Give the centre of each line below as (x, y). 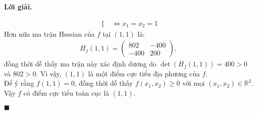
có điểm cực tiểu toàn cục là (66, 93)
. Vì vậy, (49, 73)
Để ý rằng (19, 83)
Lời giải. (18, 6)
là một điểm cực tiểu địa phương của (144, 73)
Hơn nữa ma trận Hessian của (49, 33)
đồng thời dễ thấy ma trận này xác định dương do (80, 64)
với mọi (194, 83)
